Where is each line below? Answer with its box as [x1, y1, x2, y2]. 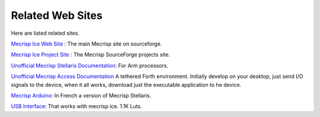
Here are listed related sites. [11, 30, 80, 37]
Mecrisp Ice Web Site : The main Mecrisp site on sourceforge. [11, 40, 162, 47]
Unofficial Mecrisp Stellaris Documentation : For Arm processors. [11, 62, 169, 69]
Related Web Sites [11, 9, 103, 22]
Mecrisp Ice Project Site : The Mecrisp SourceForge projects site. [11, 51, 171, 58]
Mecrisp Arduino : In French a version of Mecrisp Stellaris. [11, 92, 152, 99]
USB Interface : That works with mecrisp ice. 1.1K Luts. [11, 103, 142, 110]
